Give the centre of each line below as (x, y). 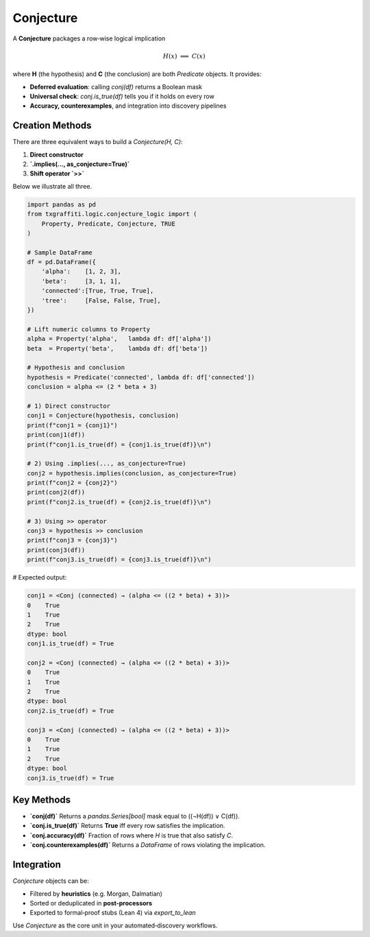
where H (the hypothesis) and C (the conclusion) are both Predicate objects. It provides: (137, 74)
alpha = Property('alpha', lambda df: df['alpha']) (119, 339)
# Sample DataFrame (60, 252)
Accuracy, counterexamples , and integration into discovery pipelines (128, 106)
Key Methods (42, 800)
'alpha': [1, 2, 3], (81, 272)
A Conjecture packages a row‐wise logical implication (89, 38)
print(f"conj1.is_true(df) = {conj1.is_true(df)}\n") (119, 444)
